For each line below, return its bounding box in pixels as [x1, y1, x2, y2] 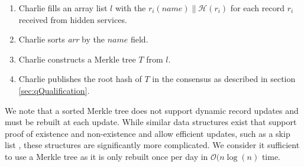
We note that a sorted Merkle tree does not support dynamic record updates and [5, 104, 299, 116]
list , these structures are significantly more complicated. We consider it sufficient [5, 139, 300, 151]
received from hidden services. [18, 13, 127, 25]
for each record [230, 2, 284, 14]
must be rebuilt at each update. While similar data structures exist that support [5, 116, 297, 128]
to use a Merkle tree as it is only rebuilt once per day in [5, 150, 208, 162]
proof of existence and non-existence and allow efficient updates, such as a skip [5, 127, 290, 139]
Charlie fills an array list [18, 2, 108, 14]
